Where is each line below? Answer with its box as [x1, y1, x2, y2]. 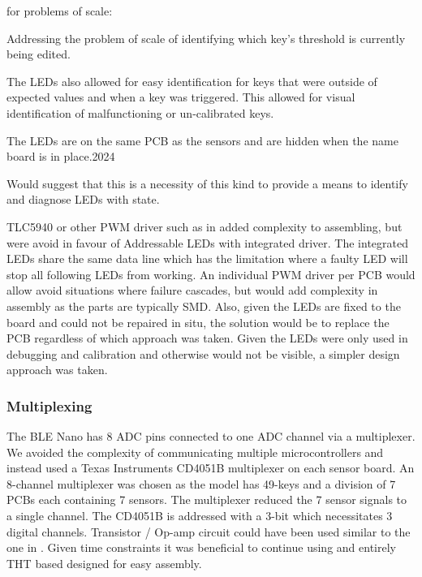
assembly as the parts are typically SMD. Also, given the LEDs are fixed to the [6, 297, 401, 314]
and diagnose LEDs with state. [6, 191, 160, 208]
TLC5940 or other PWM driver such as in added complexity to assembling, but [6, 217, 403, 235]
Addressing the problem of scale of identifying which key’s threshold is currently [6, 29, 406, 46]
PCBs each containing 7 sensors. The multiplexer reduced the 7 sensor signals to [6, 491, 407, 508]
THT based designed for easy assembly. [6, 554, 202, 571]
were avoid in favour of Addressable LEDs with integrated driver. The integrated [6, 234, 408, 251]
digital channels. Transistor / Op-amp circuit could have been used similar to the [6, 523, 411, 540]
